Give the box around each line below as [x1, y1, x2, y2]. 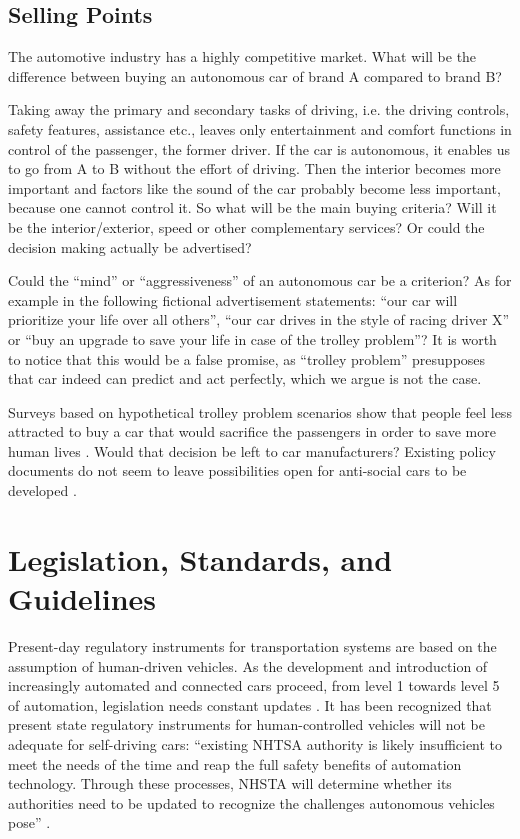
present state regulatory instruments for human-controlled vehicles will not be [8, 714, 486, 735]
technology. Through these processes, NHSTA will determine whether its [8, 773, 452, 794]
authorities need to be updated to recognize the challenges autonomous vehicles [8, 792, 495, 813]
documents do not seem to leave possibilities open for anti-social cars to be [8, 460, 467, 481]
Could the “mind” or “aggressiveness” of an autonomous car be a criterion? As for [8, 270, 512, 291]
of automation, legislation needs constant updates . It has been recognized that [8, 694, 492, 715]
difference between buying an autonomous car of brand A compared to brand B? [8, 65, 502, 86]
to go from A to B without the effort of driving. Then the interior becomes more [8, 158, 501, 179]
